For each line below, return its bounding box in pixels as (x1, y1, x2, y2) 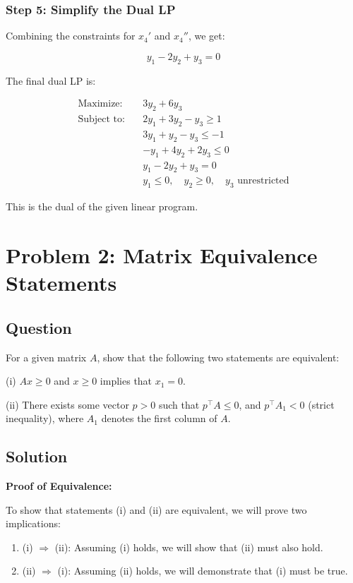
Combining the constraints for (6, 28, 136, 43)
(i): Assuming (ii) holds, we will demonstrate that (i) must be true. (57, 563, 348, 578)
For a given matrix (6, 349, 87, 364)
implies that (100, 373, 152, 388)
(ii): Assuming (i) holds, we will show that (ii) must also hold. (54, 539, 323, 554)
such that (158, 397, 200, 411)
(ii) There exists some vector (6, 397, 129, 411)
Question (6, 316, 72, 338)
